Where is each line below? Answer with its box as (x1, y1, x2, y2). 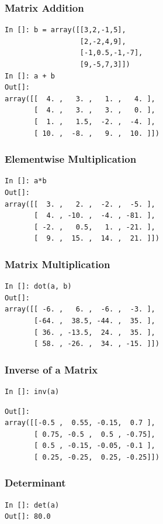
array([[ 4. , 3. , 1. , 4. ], (5, 94, 155, 103)
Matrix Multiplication (5, 256, 110, 271)
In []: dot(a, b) (5, 282, 72, 291)
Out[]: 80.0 (5, 512, 51, 521)
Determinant (5, 475, 66, 490)
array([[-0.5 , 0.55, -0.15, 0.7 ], (5, 419, 155, 427)
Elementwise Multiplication (5, 152, 137, 166)
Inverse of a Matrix (5, 362, 98, 376)
